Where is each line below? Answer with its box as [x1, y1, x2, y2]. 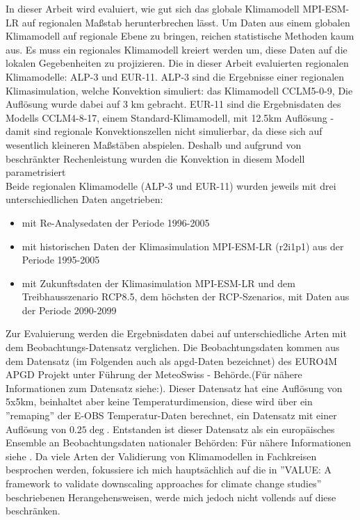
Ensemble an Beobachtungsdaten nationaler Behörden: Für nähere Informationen [6, 435, 352, 450]
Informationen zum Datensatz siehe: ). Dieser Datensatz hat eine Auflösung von [6, 380, 343, 395]
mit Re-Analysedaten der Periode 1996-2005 [22, 215, 210, 229]
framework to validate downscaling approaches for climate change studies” [6, 476, 322, 490]
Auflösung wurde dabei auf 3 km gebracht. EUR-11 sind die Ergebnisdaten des [6, 97, 341, 111]
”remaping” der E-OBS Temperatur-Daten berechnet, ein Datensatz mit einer [6, 408, 337, 423]
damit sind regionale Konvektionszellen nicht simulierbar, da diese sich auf [6, 124, 322, 138]
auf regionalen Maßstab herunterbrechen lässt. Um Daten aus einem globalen [22, 15, 350, 29]
